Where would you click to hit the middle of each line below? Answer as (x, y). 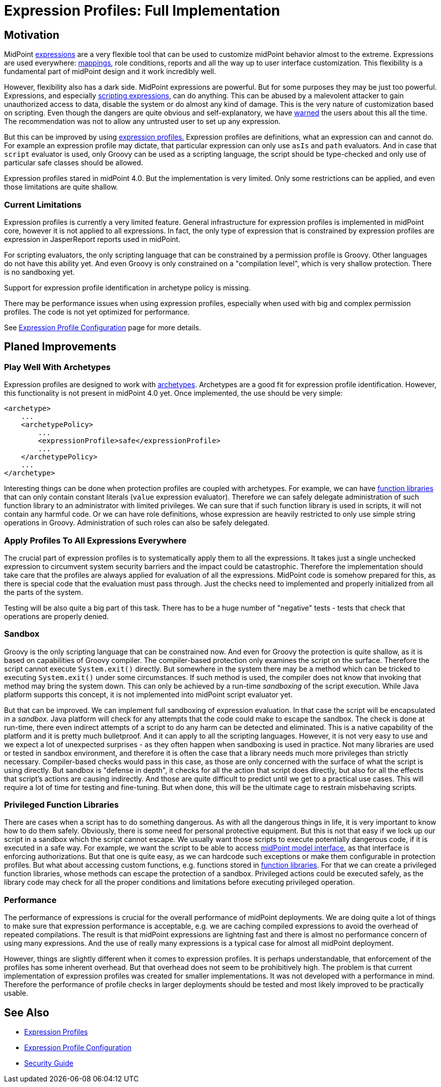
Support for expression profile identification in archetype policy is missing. (127, 287)
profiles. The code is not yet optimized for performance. (97, 312)
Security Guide (49, 1063)
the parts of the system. (44, 592)
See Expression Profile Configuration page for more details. (103, 327)
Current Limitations (43, 204)
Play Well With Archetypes (57, 367)
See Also (27, 1012)
